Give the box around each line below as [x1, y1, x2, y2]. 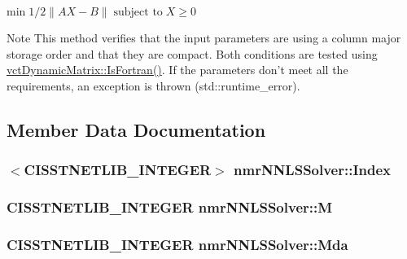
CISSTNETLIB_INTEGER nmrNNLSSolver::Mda [7, 234, 348, 254]
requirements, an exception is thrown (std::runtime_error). [7, 77, 300, 94]
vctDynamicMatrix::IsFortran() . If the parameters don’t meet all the [7, 61, 348, 78]
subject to [113, 7, 163, 18]
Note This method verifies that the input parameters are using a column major [7, 29, 401, 46]
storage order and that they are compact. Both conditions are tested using [7, 45, 378, 62]
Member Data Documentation [7, 116, 266, 142]
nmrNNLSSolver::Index [234, 160, 392, 180]
